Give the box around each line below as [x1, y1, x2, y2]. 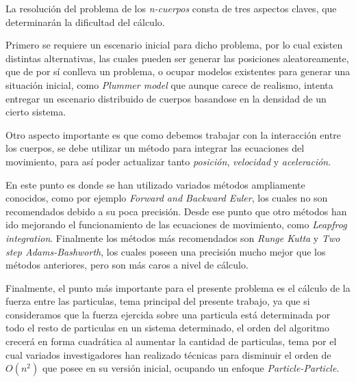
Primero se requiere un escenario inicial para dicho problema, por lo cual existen [5, 38, 343, 52]
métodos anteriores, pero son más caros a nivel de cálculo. [5, 258, 249, 272]
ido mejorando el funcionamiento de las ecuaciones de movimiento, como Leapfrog [5, 217, 347, 232]
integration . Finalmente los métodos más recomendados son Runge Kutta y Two [5, 230, 340, 245]
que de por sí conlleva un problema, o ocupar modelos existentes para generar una [5, 64, 351, 79]
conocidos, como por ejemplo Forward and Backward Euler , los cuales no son [5, 191, 328, 205]
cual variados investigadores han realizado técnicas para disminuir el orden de [5, 347, 331, 361]
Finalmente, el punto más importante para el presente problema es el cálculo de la [5, 280, 351, 295]
